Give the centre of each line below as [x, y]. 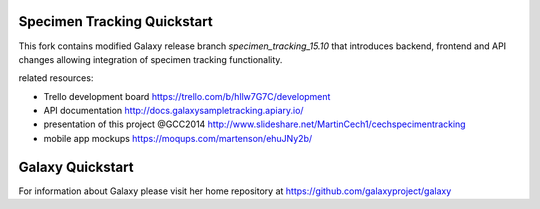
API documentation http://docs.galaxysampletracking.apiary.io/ [173, 111]
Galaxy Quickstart [76, 166]
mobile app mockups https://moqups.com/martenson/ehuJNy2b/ [178, 138]
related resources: [56, 78]
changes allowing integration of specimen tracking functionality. [150, 59]
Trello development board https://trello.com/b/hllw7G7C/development [187, 96]
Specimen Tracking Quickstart [116, 21]
